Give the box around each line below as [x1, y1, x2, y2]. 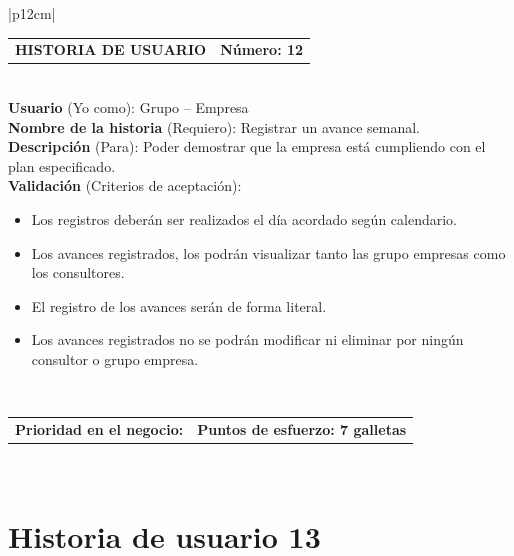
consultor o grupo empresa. [31, 348, 199, 369]
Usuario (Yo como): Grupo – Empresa [8, 97, 249, 118]
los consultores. [31, 262, 125, 283]
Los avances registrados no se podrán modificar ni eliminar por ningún [31, 329, 464, 350]
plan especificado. [8, 155, 116, 176]
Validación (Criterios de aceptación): [8, 175, 242, 196]
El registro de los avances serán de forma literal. [31, 295, 327, 316]
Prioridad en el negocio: [15, 418, 184, 439]
